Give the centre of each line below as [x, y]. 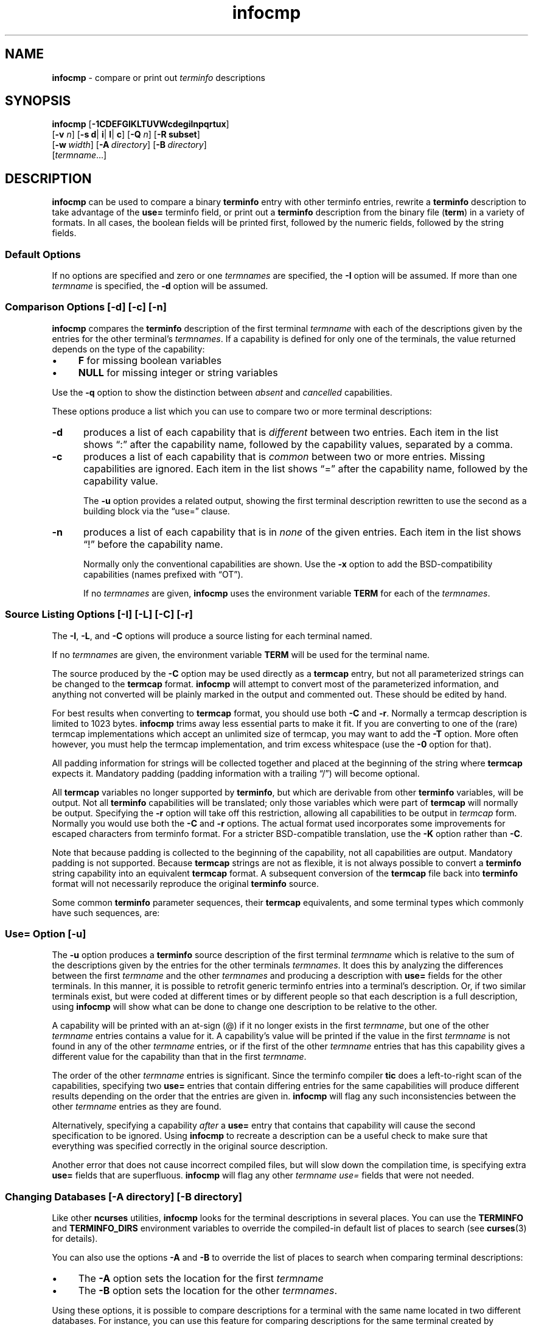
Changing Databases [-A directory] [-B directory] [124, 1196]
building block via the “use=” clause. [157, 511]
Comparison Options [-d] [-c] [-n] [86, 307]
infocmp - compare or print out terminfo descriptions [159, 77]
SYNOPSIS [38, 101]
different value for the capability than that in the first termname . [179, 1057]
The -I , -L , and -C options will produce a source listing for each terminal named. [212, 635]
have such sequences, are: [106, 912]
